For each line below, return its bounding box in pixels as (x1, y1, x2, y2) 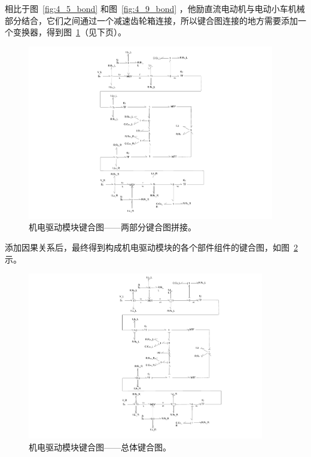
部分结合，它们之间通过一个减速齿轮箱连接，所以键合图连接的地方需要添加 (5, 14, 298, 26)
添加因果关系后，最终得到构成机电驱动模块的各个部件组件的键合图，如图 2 (5, 241, 298, 254)
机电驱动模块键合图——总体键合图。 (29, 440, 171, 453)
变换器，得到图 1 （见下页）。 (13, 26, 126, 38)
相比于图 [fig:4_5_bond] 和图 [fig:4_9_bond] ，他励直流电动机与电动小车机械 (5, 2, 305, 14)
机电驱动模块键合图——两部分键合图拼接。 (29, 221, 196, 233)
